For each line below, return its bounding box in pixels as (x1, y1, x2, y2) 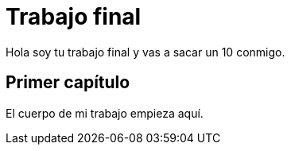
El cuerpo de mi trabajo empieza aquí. (6, 106, 204, 120)
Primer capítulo (6, 72, 130, 93)
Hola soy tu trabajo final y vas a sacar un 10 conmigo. (6, 45, 285, 59)
